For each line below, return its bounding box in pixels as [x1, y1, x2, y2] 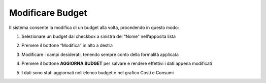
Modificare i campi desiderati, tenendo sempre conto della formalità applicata [21, 52, 179, 57]
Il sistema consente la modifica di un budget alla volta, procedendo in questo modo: [9, 25, 179, 30]
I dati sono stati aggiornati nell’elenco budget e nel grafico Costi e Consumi [21, 69, 174, 76]
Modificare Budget [9, 7, 87, 18]
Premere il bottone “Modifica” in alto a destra [21, 42, 113, 49]
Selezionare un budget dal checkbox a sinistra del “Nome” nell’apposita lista [21, 33, 176, 39]
